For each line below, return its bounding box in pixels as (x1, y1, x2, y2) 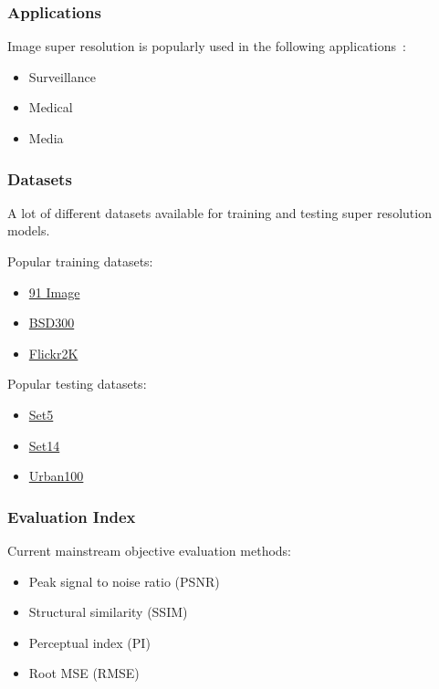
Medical (28, 98, 73, 117)
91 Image (28, 282, 80, 301)
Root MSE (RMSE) (28, 663, 140, 683)
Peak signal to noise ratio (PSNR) (28, 571, 220, 590)
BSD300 (28, 313, 75, 332)
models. (7, 221, 50, 240)
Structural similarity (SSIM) (28, 602, 188, 621)
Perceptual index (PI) (28, 632, 151, 652)
